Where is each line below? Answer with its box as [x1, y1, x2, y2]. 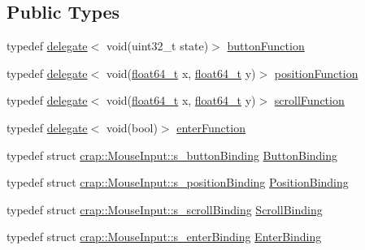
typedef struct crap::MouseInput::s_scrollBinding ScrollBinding [7, 200, 323, 218]
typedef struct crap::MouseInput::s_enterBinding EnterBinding [7, 228, 322, 245]
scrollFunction [274, 92, 345, 109]
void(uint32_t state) [106, 37, 209, 54]
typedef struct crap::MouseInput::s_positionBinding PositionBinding [7, 174, 349, 191]
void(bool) [106, 119, 158, 136]
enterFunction [176, 119, 246, 136]
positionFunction [274, 64, 358, 81]
